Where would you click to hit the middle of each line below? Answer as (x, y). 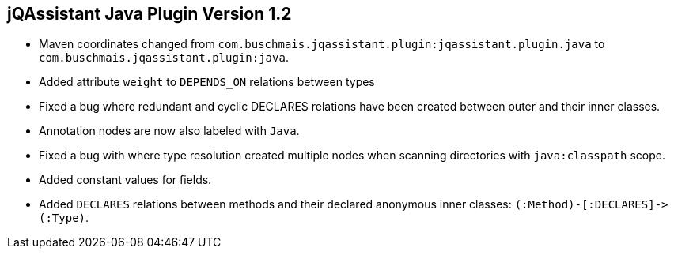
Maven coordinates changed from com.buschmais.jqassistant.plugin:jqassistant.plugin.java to (322, 44)
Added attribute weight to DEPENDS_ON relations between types (207, 82)
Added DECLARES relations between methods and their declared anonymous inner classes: (275, 204)
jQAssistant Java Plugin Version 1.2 (150, 14)
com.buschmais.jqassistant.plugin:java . (164, 58)
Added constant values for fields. (125, 180)
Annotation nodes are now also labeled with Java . (169, 131)
